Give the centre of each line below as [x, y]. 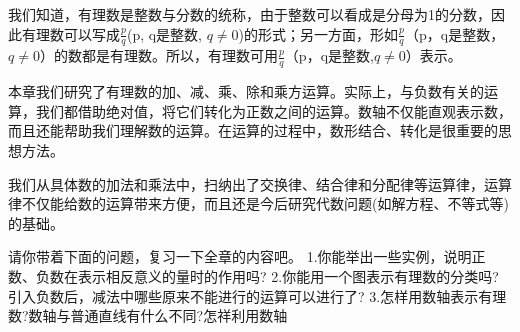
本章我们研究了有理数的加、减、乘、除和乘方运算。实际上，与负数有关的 [246, 91]
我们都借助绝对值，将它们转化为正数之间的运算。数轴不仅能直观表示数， [273, 110]
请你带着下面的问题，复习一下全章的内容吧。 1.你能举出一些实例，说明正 [247, 256]
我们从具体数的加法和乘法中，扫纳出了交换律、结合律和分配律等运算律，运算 [260, 183]
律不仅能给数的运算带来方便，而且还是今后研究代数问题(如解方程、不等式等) [258, 203]
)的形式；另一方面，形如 [318, 33]
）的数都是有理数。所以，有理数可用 [158, 55]
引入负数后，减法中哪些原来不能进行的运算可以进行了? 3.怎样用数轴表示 [243, 295]
